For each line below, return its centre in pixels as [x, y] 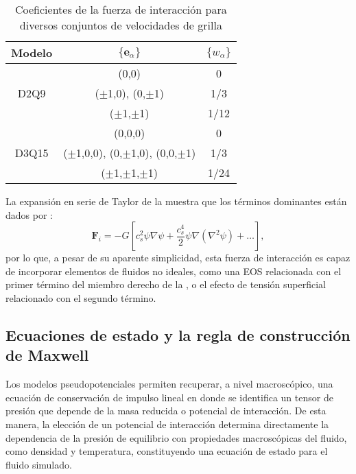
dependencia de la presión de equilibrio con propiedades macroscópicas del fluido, [176, 437]
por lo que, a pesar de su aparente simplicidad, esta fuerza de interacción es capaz [178, 258]
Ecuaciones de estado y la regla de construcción [178, 334]
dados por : [29, 214]
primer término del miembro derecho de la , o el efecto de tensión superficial [166, 284]
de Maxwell [47, 355]
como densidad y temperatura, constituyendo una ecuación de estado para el [167, 451]
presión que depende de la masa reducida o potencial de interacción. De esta [166, 411]
